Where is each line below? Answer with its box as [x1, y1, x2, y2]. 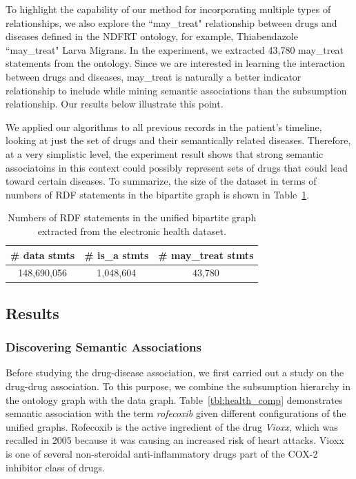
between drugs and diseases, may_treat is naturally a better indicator [6, 69, 301, 83]
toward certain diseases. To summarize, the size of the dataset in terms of [6, 174, 317, 188]
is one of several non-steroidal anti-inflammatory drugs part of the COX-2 [6, 447, 318, 460]
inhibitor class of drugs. [6, 460, 105, 474]
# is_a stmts [84, 247, 149, 262]
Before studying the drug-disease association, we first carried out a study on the [6, 365, 344, 380]
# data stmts [10, 247, 75, 262]
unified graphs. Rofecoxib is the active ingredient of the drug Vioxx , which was [6, 419, 338, 434]
